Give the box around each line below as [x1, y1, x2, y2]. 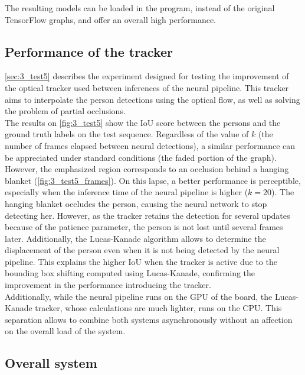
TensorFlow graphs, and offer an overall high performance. [5, 13, 216, 25]
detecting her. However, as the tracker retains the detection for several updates [5, 209, 290, 221]
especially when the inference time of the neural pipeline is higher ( [5, 186, 248, 198]
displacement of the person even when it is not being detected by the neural [5, 244, 280, 256]
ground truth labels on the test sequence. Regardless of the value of [5, 128, 249, 140]
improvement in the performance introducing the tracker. [5, 279, 211, 291]
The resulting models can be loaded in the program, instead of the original [5, 2, 275, 14]
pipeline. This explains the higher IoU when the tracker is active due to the [5, 255, 277, 267]
